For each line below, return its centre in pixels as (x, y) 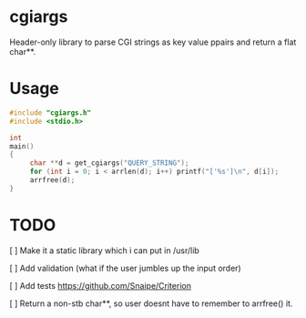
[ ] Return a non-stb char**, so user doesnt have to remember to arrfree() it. (151, 303)
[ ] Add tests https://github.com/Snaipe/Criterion (100, 285)
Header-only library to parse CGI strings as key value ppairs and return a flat (153, 42)
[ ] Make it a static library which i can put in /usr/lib (105, 250)
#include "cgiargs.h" (51, 113)
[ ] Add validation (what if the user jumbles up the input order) (125, 268)
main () (22, 146)
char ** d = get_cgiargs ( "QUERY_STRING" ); (109, 163)
